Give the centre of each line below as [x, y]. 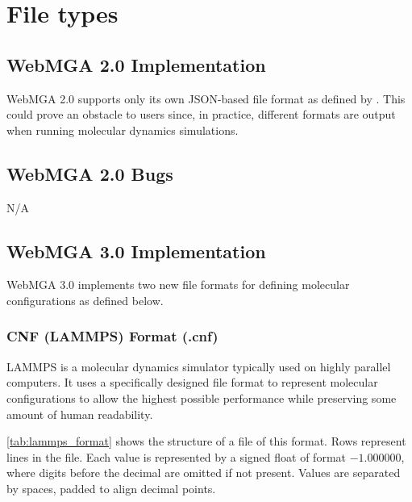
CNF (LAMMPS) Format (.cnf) [112, 336]
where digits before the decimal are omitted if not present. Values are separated [204, 473]
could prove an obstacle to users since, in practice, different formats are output [201, 114]
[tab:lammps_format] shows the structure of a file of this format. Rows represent [206, 441]
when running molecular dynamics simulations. [123, 130]
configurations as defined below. [85, 300]
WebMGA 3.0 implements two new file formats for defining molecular [178, 284]
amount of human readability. [80, 414]
